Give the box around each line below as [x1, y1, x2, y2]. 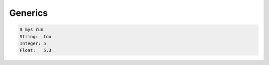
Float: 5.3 [19, 48, 52, 53]
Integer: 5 [19, 40, 46, 46]
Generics [9, 7, 48, 18]
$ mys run [19, 27, 44, 32]
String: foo [19, 34, 52, 39]
